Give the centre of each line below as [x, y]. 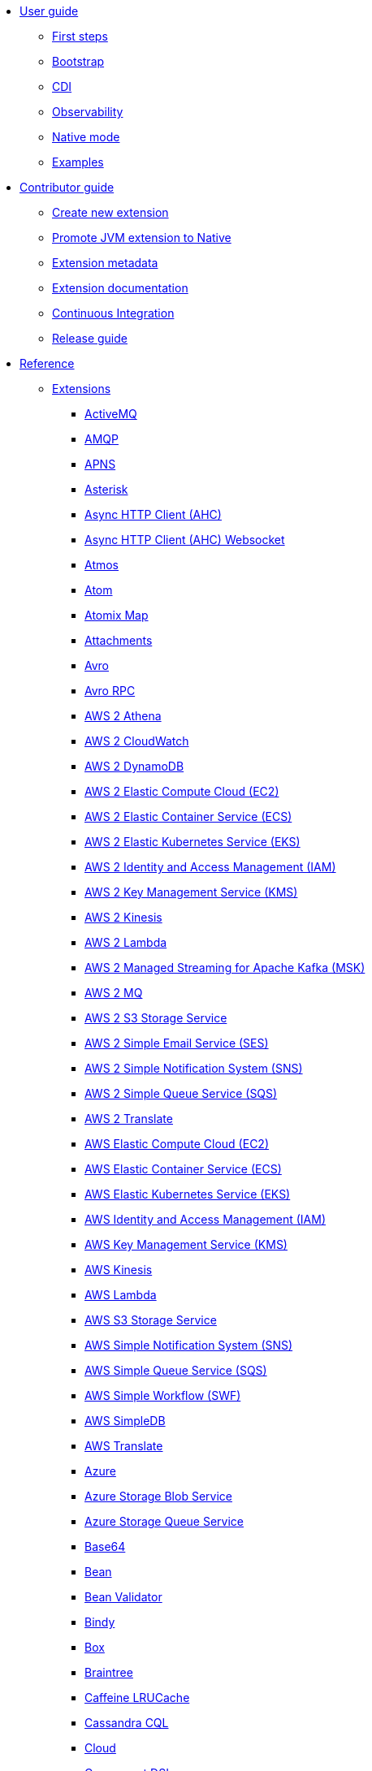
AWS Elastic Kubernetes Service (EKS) [188, 1194]
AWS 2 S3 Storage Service [156, 1018]
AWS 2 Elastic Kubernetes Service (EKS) [192, 842]
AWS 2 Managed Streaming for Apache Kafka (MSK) [225, 968]
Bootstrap [78, 61]
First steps [80, 36]
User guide [49, 11]
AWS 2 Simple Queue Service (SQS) [181, 1093]
